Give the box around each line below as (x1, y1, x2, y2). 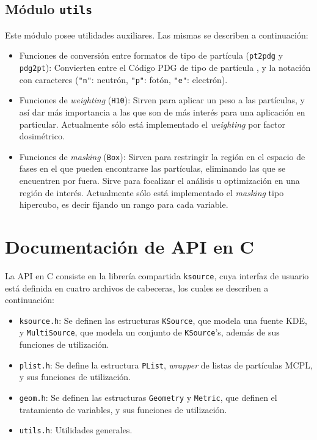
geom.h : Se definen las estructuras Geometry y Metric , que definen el (19, 391, 277, 403)
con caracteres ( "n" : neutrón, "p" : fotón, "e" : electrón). (19, 73, 228, 86)
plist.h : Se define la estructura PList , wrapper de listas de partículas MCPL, (19, 358, 313, 371)
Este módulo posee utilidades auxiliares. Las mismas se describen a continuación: (5, 28, 308, 41)
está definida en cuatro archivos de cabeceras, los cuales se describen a (5, 281, 269, 294)
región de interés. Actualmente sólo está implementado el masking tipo (19, 186, 284, 199)
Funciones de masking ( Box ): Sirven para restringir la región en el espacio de (19, 150, 305, 163)
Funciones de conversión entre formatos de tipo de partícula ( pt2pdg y (19, 49, 283, 62)
